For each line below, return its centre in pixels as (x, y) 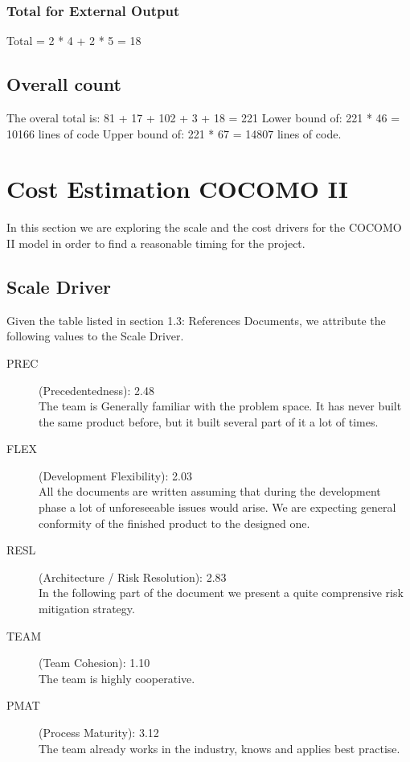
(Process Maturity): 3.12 (99, 732)
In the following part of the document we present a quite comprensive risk (221, 593)
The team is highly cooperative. (117, 678)
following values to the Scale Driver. (95, 336)
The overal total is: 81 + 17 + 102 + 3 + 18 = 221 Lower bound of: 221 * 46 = (203, 118)
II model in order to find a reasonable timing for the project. (156, 243)
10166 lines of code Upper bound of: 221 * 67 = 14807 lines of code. (174, 133)
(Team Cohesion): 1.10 (94, 663)
